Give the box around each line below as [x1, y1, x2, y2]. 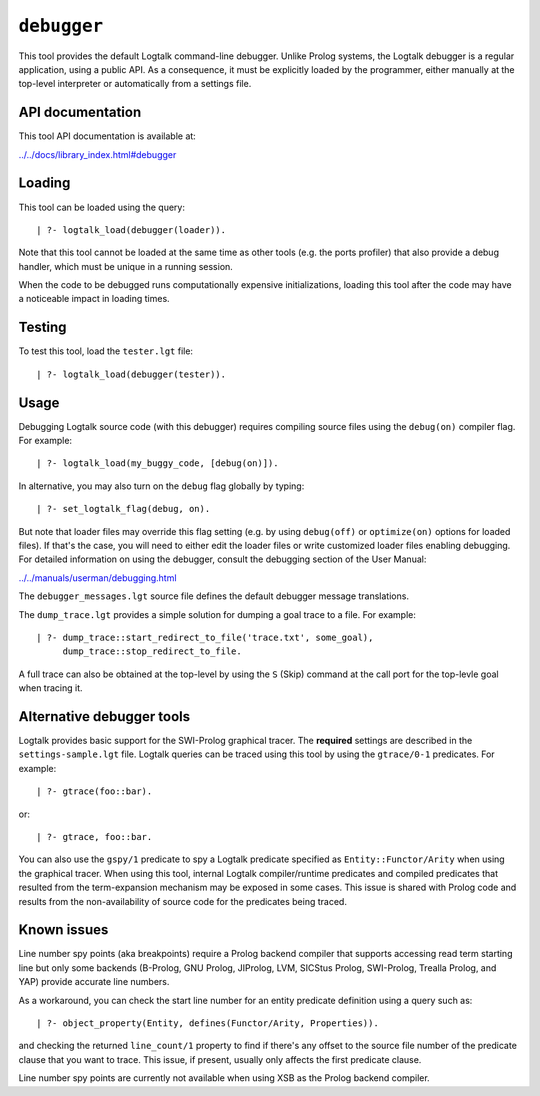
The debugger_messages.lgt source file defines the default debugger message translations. [18, 590, 410, 602]
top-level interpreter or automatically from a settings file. [18, 78, 252, 90]
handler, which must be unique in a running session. [18, 260, 234, 272]
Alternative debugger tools [18, 708, 191, 725]
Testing [18, 319, 67, 336]
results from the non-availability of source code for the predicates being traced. [18, 895, 347, 907]
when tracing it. [18, 682, 84, 694]
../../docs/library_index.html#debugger [18, 148, 177, 160]
